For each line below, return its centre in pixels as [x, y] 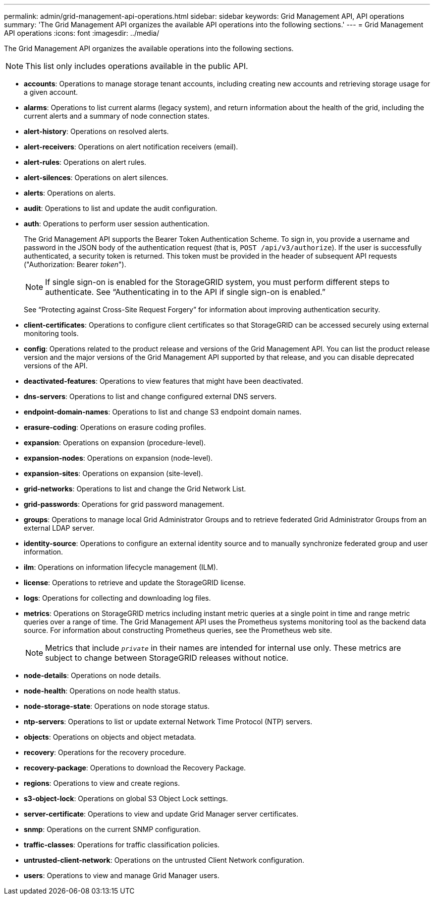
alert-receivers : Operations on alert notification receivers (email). [131, 147]
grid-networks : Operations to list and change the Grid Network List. [135, 489]
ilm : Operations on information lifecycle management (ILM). [121, 567]
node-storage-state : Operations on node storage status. [117, 706]
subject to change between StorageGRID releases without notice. [167, 658]
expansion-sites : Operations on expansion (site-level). [113, 473]
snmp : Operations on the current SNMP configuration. [112, 829]
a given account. [51, 92]
